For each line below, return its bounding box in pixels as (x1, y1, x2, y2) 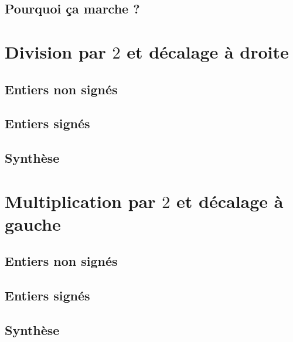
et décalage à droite (127, 39, 289, 63)
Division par (5, 39, 106, 63)
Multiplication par (5, 189, 156, 213)
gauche (5, 211, 61, 235)
